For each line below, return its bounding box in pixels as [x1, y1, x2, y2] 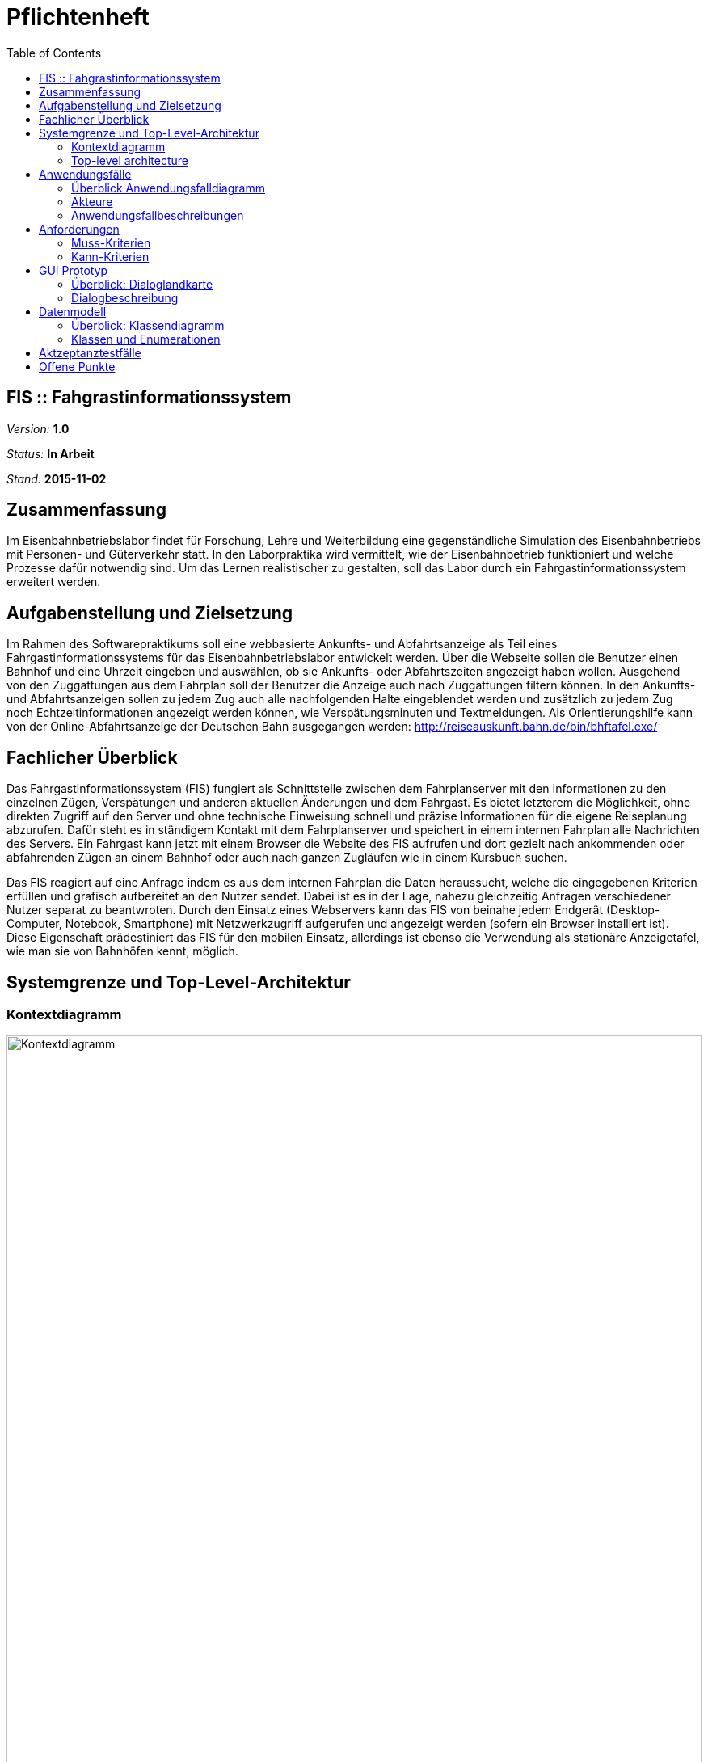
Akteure [71, 194, 113, 209]
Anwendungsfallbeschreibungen [71, 208, 244, 222]
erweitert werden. [6, 575, 101, 589]
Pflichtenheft [6, 3, 150, 31]
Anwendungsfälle [39, 167, 132, 181]
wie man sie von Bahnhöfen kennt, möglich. [6, 944, 238, 959]
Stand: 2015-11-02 [6, 471, 107, 486]
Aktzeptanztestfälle [39, 345, 141, 360]
